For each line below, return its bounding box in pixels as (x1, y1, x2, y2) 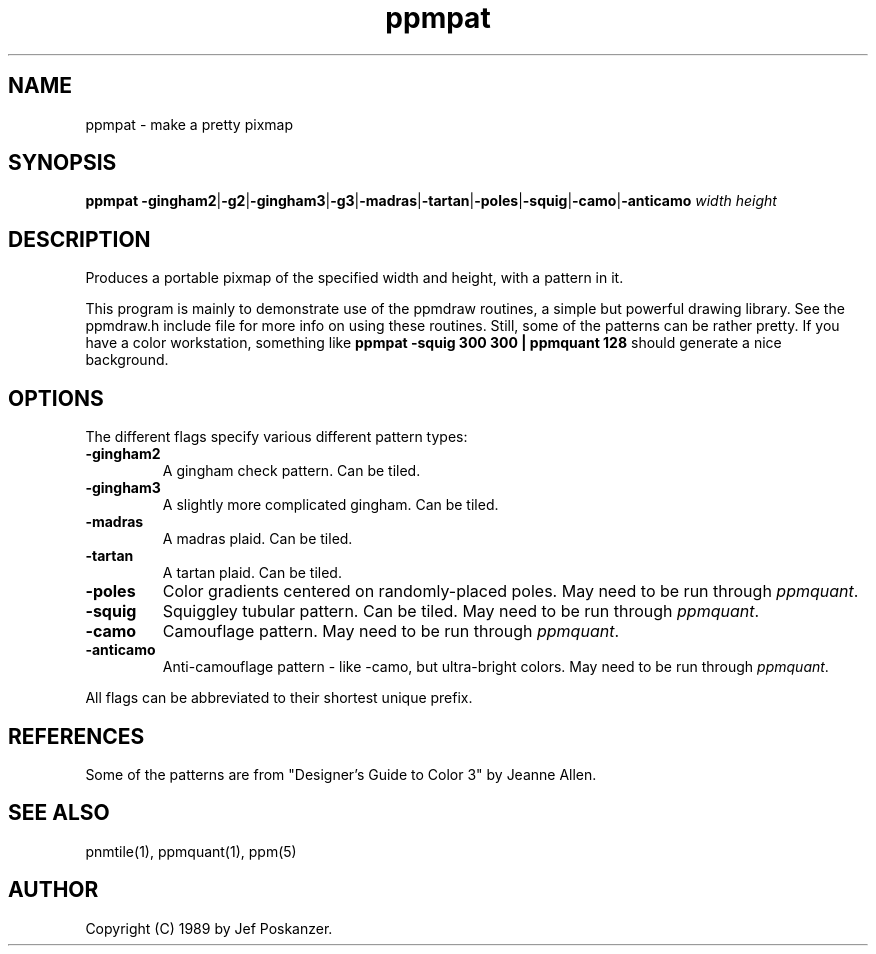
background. (85, 351, 169, 369)
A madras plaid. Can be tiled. (162, 530, 353, 548)
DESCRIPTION (8, 226, 151, 252)
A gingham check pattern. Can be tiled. (162, 462, 421, 480)
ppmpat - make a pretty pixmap (85, 115, 293, 133)
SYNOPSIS (8, 150, 117, 176)
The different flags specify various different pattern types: (85, 428, 468, 446)
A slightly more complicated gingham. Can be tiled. (162, 496, 499, 514)
